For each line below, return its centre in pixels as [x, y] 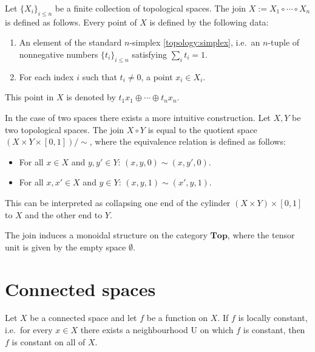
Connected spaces [80, 288]
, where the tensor [261, 235]
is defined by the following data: [209, 22]
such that [100, 76]
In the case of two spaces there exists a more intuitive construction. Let [138, 117]
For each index [46, 76]
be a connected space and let [83, 318]
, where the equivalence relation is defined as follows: [188, 141]
